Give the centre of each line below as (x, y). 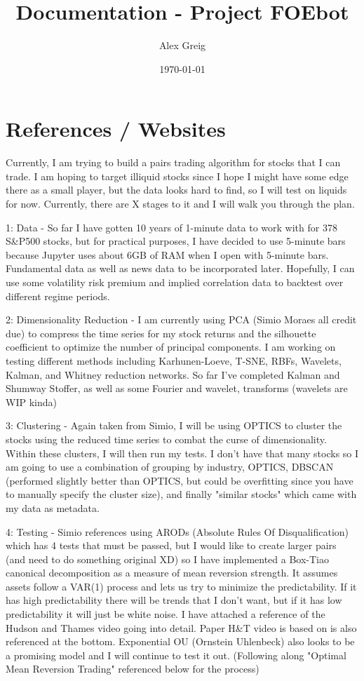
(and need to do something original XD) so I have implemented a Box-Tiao (167, 559)
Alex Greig (182, 45)
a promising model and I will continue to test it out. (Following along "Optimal (176, 655)
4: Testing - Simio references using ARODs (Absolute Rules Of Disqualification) (177, 531)
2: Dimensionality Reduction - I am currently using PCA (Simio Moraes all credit (181, 319)
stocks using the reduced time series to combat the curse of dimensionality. (166, 439)
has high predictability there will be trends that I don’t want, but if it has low (174, 600)
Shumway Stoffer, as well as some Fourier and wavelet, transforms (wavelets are (177, 388)
